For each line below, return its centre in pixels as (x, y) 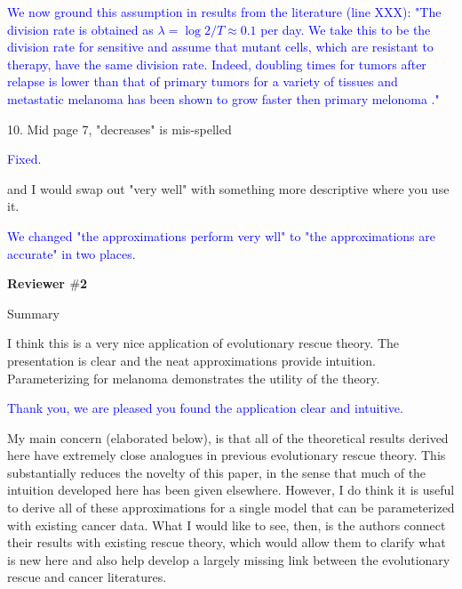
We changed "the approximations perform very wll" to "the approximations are (222, 235)
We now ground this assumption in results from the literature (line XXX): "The (224, 12)
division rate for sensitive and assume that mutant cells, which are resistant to (220, 47)
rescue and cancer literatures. (87, 577)
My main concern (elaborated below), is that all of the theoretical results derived (228, 437)
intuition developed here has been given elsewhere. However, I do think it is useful (231, 490)
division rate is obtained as (80, 29)
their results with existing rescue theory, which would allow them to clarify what (227, 542)
